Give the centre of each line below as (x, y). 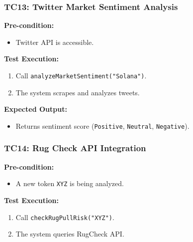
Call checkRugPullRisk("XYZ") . (65, 217)
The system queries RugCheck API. (70, 234)
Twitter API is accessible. (55, 42)
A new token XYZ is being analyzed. (70, 183)
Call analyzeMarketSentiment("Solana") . (81, 75)
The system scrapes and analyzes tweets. (78, 92)
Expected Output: (36, 109)
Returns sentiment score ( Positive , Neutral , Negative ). (102, 125)
